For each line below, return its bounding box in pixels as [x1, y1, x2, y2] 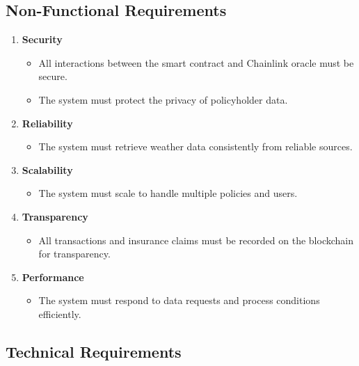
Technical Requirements [6, 340, 182, 362]
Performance [22, 269, 84, 284]
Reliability [22, 116, 73, 130]
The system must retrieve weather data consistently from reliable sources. [38, 139, 353, 154]
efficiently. [38, 306, 81, 321]
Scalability [22, 162, 73, 177]
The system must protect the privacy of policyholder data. [38, 92, 288, 106]
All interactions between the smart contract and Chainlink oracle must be [38, 55, 354, 70]
